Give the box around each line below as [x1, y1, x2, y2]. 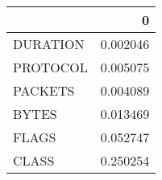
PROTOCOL [13, 58, 88, 76]
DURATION [13, 35, 85, 53]
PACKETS [13, 81, 75, 100]
